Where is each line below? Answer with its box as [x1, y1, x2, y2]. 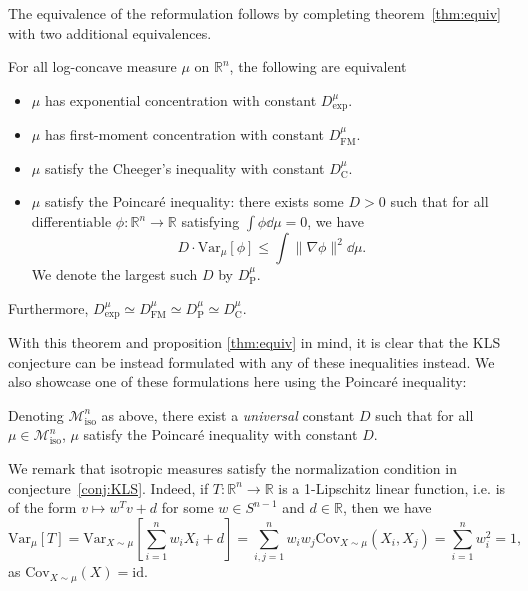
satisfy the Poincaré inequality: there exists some [44, 191, 344, 212]
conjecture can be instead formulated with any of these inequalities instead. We [8, 351, 495, 372]
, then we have [342, 497, 432, 518]
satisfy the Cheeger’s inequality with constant [44, 157, 325, 178]
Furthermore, [8, 297, 89, 318]
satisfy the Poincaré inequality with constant [83, 424, 358, 445]
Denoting [8, 404, 64, 425]
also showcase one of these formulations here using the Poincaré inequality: [8, 371, 467, 392]
